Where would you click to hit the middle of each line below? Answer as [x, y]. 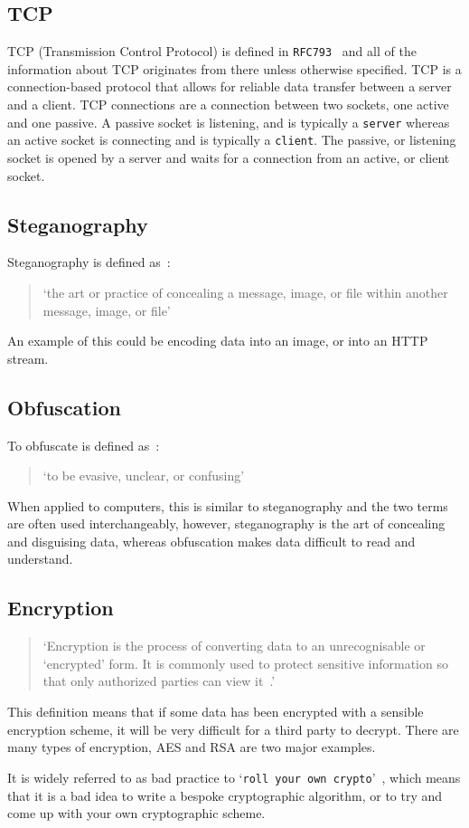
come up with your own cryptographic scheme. [136, 813]
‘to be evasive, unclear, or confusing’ [144, 476]
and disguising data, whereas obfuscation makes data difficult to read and [211, 541]
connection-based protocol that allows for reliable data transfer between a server [230, 86]
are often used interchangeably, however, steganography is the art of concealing [226, 523]
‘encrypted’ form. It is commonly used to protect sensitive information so [245, 663]
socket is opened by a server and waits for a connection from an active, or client [229, 157]
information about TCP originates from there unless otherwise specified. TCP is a [234, 68]
